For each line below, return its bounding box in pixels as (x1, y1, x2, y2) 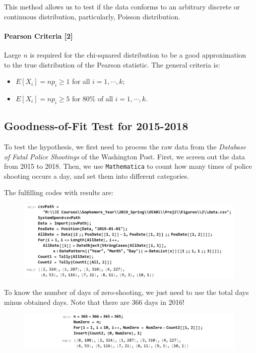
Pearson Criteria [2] (4, 30, 73, 41)
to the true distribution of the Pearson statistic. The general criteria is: (4, 59, 220, 70)
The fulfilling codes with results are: (4, 187, 114, 198)
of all (97, 93, 113, 103)
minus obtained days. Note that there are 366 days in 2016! (4, 296, 185, 307)
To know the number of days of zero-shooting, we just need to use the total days (4, 286, 249, 297)
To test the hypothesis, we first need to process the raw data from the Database (4, 141, 246, 151)
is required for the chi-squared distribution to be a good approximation (30, 49, 246, 60)
